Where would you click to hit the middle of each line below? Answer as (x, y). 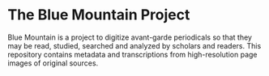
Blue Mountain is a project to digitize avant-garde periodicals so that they (130, 37)
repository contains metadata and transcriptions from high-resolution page (132, 54)
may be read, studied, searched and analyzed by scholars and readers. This (134, 45)
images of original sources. (53, 63)
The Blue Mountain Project (99, 15)
